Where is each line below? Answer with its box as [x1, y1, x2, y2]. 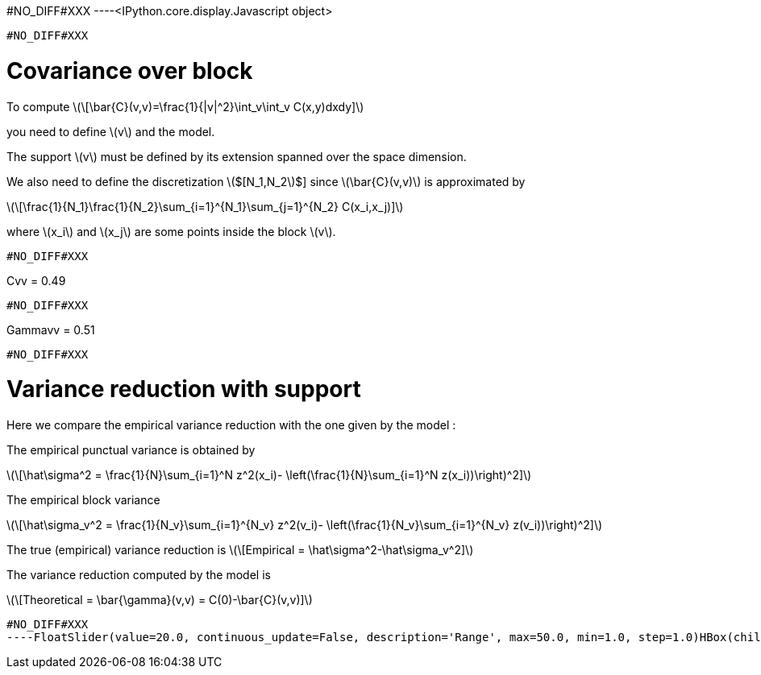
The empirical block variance [6, 493, 160, 507]
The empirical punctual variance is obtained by [6, 443, 256, 457]
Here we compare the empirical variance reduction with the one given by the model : [6, 418, 456, 432]
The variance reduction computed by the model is [6, 568, 271, 582]
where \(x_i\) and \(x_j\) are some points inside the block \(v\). [6, 224, 336, 238]
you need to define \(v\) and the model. [6, 124, 215, 139]
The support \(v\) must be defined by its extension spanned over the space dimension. [6, 149, 467, 164]
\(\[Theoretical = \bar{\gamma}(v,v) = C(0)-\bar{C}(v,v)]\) [6, 593, 313, 607]
